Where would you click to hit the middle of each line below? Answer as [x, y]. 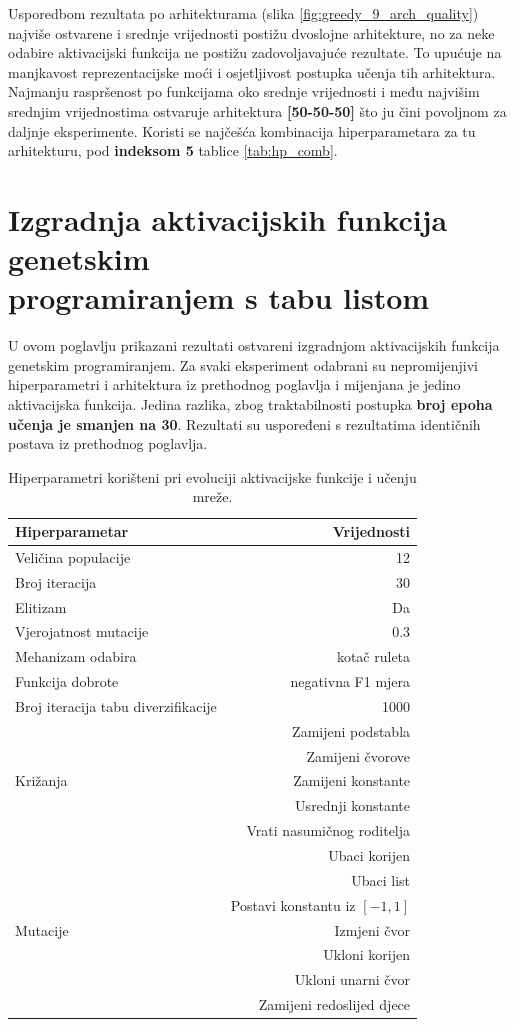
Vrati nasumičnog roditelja [328, 830]
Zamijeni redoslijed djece [334, 1004]
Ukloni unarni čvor [352, 979]
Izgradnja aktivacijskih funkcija [228, 218]
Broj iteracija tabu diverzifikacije [116, 705]
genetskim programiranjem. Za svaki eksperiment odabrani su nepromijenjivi [243, 364]
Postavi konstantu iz [293, 904]
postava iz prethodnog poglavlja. [108, 443]
